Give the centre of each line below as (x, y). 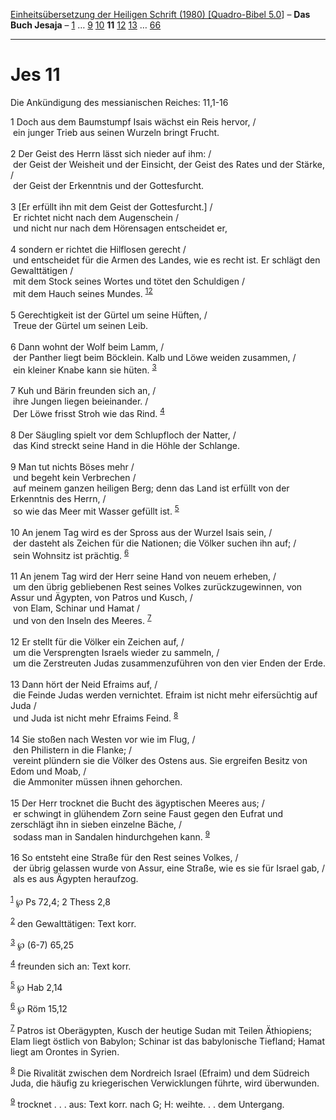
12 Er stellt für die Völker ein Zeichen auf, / (97, 641)
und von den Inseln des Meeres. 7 (82, 619)
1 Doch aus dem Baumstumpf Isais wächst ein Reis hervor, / (133, 121)
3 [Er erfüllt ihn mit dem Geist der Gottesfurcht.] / (111, 206)
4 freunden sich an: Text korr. (71, 965)
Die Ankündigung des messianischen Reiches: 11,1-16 (119, 102)
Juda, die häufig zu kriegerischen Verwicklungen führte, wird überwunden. (165, 1083)
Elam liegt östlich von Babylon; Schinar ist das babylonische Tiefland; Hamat (168, 1041)
